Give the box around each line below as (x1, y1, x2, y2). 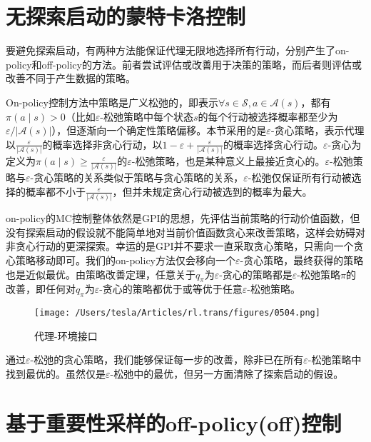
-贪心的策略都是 (219, 266, 293, 281)
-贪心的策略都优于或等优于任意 (99, 281, 243, 296)
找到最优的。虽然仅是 (6, 366, 106, 381)
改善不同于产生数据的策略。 (6, 71, 136, 86)
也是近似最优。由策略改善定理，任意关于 (6, 266, 195, 281)
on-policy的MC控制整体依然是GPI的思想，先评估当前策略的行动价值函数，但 (6, 211, 360, 226)
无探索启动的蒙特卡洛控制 (6, 1, 246, 31)
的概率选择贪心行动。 (223, 136, 323, 151)
